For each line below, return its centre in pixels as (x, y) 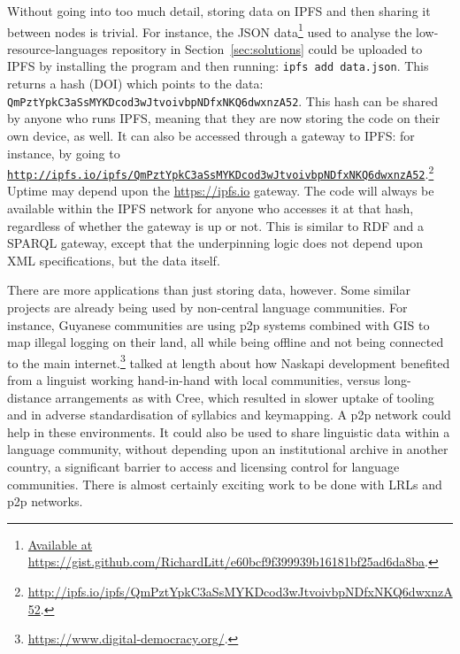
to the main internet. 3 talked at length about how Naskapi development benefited (229, 361)
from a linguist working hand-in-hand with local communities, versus (194, 380)
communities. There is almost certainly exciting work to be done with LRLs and (225, 484)
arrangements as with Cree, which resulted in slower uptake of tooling (245, 397)
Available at (60, 544)
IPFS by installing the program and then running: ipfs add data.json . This (218, 66)
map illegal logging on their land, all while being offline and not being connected (226, 342)
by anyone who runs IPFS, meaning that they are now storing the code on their (224, 118)
